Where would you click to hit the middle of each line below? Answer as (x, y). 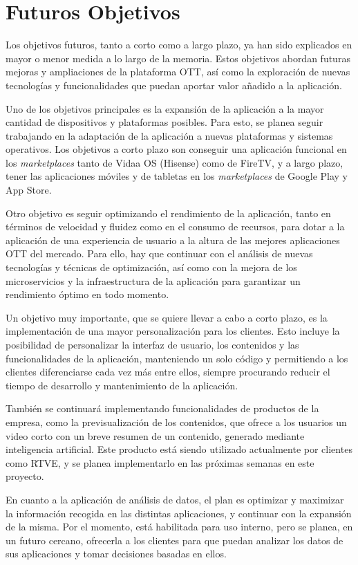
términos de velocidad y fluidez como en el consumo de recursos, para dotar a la (175, 226)
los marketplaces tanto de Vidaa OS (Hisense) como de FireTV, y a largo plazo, (175, 162)
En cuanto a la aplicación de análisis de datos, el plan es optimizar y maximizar (175, 499)
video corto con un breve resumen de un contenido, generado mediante (155, 435)
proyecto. (25, 476)
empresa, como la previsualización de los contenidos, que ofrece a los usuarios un (176, 422)
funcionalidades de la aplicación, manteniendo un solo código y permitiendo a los (177, 358)
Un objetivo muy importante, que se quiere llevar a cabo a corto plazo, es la (167, 317)
